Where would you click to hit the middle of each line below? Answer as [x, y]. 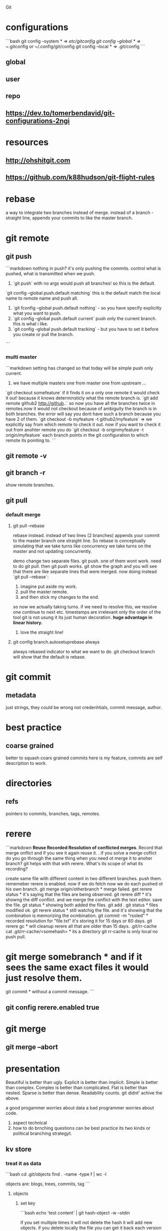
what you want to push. [37, 313]
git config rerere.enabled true [53, 1007]
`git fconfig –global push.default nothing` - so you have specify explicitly [87, 308]
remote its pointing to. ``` [31, 440]
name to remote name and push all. [42, 298]
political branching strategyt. [42, 1133]
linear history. [28, 622]
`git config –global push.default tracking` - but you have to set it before [85, 329]
